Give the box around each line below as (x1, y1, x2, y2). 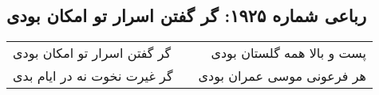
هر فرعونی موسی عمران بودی (198, 66, 366, 85)
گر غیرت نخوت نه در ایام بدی (13, 66, 173, 85)
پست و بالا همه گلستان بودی (211, 44, 366, 63)
